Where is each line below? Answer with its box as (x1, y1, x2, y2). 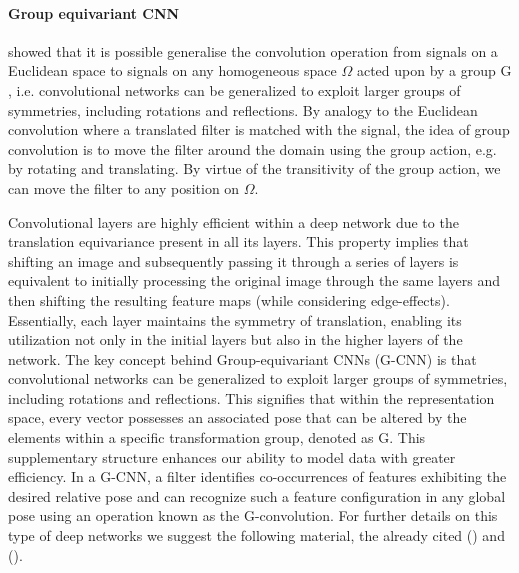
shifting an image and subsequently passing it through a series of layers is (8, 250, 459, 271)
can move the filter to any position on (8, 177, 240, 198)
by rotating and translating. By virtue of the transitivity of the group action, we (8, 158, 501, 179)
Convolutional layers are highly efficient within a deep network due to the (8, 211, 459, 232)
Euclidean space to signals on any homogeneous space (8, 60, 337, 81)
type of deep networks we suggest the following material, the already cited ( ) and (8, 525, 505, 546)
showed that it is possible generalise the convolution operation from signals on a (8, 40, 498, 61)
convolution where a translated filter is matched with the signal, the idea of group (8, 119, 510, 140)
